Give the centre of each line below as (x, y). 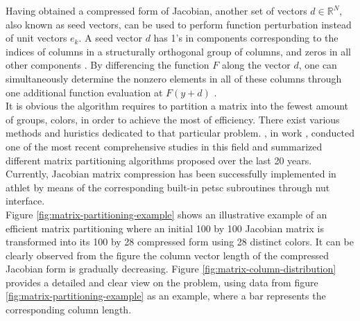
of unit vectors (36, 38)
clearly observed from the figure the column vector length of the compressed (167, 255)
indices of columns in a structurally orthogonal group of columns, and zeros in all (179, 51)
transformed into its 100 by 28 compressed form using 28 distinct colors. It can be (180, 242)
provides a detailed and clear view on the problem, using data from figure (162, 282)
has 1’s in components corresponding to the (246, 38)
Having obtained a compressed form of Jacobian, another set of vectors (156, 10)
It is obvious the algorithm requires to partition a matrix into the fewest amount (177, 106)
